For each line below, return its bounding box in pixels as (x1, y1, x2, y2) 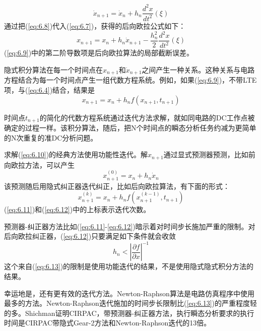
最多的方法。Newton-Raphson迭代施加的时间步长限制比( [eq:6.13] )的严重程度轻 (4, 298, 257, 308)
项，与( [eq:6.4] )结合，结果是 (4, 85, 95, 95)
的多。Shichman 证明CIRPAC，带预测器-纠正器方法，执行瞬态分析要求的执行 (4, 307, 254, 318)
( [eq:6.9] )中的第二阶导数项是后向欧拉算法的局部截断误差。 (4, 47, 194, 58)
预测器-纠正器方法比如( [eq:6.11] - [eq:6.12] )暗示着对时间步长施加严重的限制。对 (4, 221, 255, 231)
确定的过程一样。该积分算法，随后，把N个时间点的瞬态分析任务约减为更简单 (4, 122, 256, 133)
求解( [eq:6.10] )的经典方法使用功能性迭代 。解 (4, 149, 148, 160)
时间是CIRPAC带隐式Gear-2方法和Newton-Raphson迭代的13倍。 (4, 317, 211, 328)
